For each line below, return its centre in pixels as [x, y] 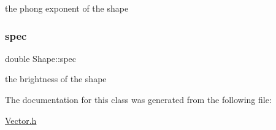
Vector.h [21, 120]
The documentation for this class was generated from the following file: [138, 99]
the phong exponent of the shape [67, 8]
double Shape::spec [40, 58]
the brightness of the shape [56, 79]
